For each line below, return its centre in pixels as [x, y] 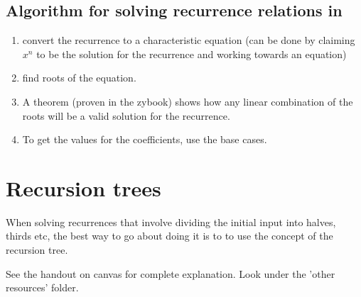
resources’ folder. [42, 287]
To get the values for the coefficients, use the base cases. [145, 139]
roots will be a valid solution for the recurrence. [126, 115]
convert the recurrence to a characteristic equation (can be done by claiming [189, 40]
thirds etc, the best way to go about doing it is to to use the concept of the [169, 236]
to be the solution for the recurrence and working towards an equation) [192, 54]
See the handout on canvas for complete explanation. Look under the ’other [171, 273]
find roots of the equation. [79, 78]
